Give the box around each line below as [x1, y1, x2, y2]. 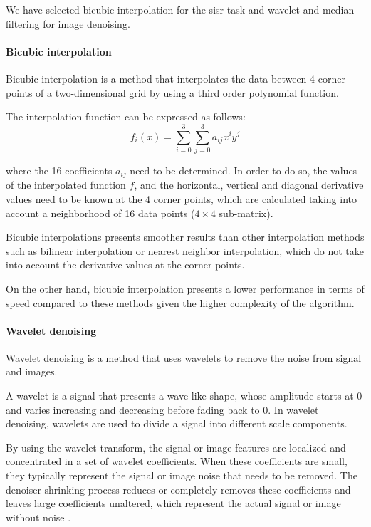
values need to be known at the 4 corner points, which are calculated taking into [6, 191, 357, 206]
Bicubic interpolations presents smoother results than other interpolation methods [6, 229, 365, 244]
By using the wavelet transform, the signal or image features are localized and [6, 439, 346, 454]
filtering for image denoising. [6, 16, 130, 31]
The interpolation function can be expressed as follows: [6, 109, 246, 124]
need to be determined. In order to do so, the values [130, 162, 357, 177]
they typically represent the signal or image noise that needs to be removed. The [6, 468, 357, 483]
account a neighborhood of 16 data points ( [6, 205, 195, 220]
